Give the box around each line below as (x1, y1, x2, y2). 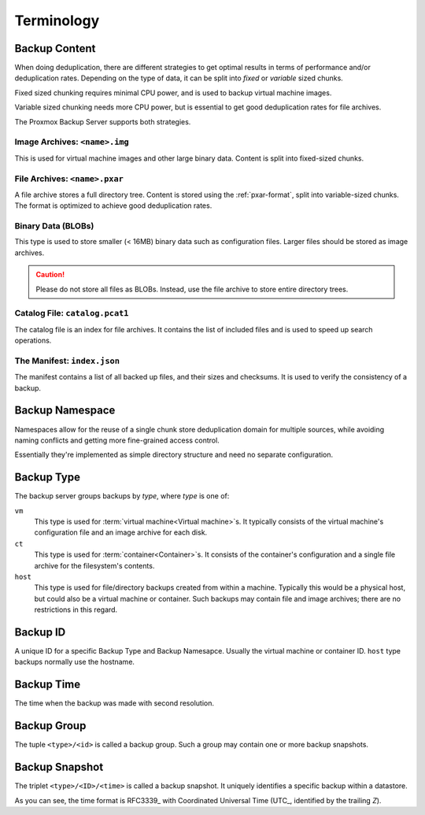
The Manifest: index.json (14, 355, 120, 366)
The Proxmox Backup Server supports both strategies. (14, 117, 191, 126)
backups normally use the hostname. (14, 658, 135, 667)
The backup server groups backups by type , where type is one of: (14, 491, 230, 501)
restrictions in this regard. (34, 605, 118, 614)
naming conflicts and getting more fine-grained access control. (14, 435, 220, 445)
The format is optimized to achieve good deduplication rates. (14, 201, 213, 210)
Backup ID (14, 625, 66, 639)
